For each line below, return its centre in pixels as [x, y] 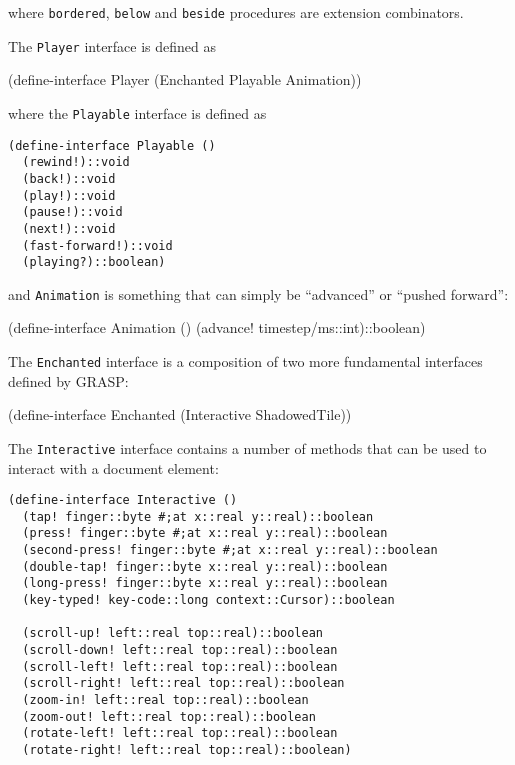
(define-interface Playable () [112, 145]
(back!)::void [69, 178]
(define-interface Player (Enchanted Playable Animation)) [185, 79]
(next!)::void [69, 228]
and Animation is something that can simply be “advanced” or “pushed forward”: [258, 293]
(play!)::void [69, 195]
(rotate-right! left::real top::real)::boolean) [187, 750]
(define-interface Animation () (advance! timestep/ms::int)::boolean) [217, 327]
